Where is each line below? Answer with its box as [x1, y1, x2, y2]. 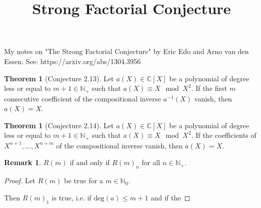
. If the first [191, 83, 228, 93]
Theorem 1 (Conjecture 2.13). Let [4, 73, 114, 83]
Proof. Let [4, 175, 35, 186]
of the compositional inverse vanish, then [56, 140, 183, 150]
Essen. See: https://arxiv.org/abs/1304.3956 [4, 56, 141, 66]
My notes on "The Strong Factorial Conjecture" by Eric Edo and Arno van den [4, 46, 249, 57]
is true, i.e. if [52, 192, 92, 202]
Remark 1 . [4, 157, 41, 168]
